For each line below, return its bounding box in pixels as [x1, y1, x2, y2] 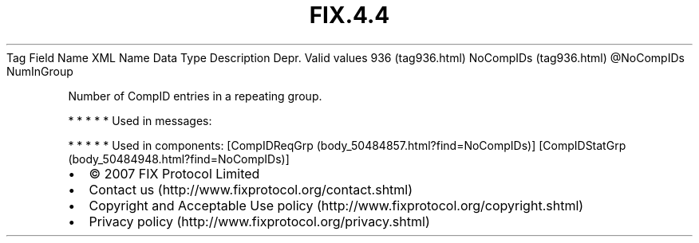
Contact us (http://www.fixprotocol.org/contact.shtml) [89, 181, 413, 198]
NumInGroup [6, 64, 73, 78]
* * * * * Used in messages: [68, 113, 212, 127]
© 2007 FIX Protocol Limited [89, 165, 260, 182]
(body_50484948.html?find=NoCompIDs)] [68, 151, 290, 166]
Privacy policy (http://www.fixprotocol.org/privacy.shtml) [89, 213, 430, 229]
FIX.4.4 [309, 2, 390, 29]
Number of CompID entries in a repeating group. [68, 88, 322, 103]
